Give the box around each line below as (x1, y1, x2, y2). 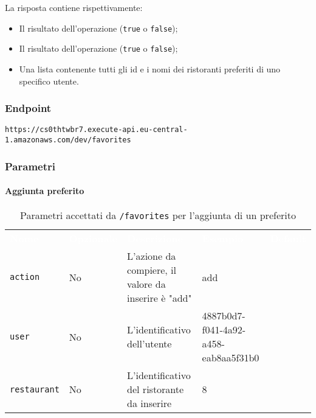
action (10, 272, 40, 282)
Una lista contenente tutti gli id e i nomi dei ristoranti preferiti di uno (19, 62, 281, 75)
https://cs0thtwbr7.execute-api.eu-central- (5, 125, 188, 134)
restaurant (10, 384, 60, 394)
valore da (127, 277, 166, 291)
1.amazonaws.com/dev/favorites (5, 135, 131, 144)
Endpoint (5, 100, 52, 116)
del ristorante (127, 382, 184, 397)
